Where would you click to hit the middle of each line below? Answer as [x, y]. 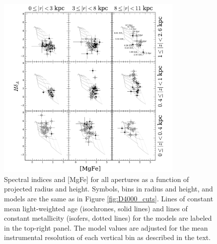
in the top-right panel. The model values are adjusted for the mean [106, 227]
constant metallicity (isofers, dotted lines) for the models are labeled [108, 218]
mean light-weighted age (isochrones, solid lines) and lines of [96, 208]
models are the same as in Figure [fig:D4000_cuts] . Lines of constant [109, 198]
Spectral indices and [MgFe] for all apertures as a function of [97, 179]
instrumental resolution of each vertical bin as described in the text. [108, 237]
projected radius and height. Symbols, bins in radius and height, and [108, 189]
